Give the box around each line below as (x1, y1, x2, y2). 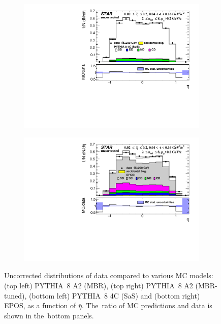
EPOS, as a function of (4, 300, 76, 311)
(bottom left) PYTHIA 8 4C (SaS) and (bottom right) (29, 290, 200, 301)
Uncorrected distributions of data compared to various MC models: (4, 270, 213, 281)
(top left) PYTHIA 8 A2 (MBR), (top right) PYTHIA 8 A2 (4, 280, 193, 290)
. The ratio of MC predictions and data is (81, 300, 212, 311)
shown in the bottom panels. (4, 310, 94, 320)
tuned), (4, 290, 27, 301)
